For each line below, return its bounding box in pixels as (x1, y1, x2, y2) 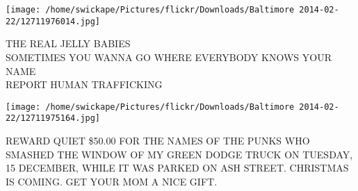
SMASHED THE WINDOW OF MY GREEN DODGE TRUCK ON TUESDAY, (6, 147, 353, 161)
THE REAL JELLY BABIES (6, 36, 131, 51)
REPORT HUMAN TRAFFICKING (6, 77, 163, 92)
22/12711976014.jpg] (6, 16, 101, 26)
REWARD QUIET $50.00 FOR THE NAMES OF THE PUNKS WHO (6, 133, 310, 147)
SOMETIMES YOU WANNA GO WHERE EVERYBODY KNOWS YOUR (6, 49, 332, 64)
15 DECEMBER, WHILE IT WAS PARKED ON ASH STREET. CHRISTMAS (6, 160, 349, 175)
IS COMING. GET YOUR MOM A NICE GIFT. (6, 174, 218, 188)
